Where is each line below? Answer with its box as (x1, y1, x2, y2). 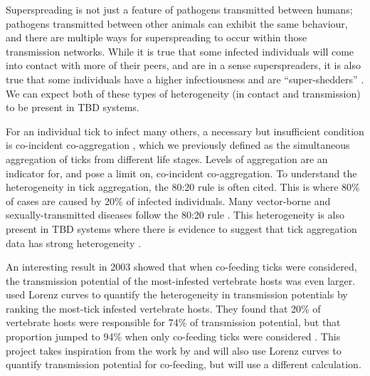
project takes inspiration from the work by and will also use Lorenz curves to (6, 343, 342, 357)
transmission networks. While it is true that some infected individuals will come (6, 43, 354, 58)
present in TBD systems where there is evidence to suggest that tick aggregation (6, 221, 357, 236)
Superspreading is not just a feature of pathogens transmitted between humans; (6, 2, 353, 16)
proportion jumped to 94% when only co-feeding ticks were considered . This (6, 329, 341, 344)
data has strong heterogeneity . (6, 235, 142, 250)
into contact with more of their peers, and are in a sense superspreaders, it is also (6, 58, 361, 73)
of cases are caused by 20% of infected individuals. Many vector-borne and (6, 193, 331, 208)
